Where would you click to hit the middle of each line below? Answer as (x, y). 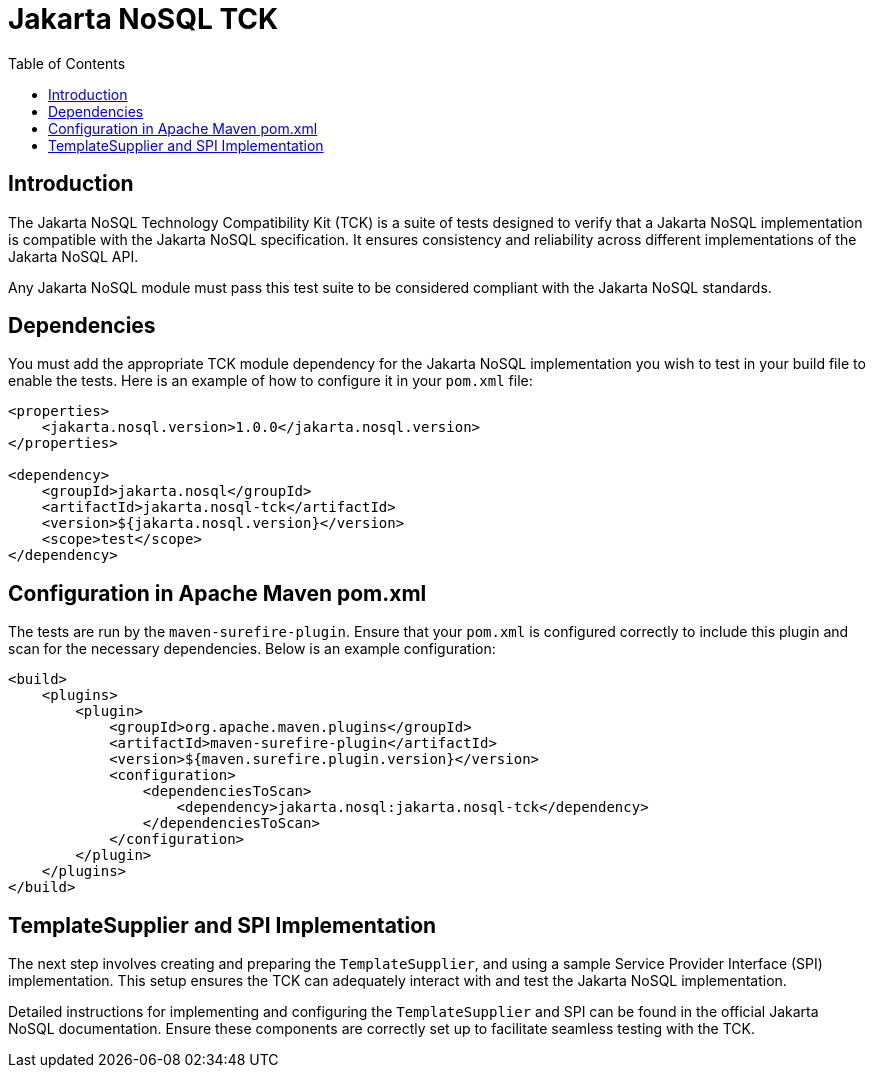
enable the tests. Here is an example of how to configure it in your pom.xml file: (270, 381)
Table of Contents (67, 63)
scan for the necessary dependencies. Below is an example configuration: (252, 649)
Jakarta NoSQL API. (73, 256)
